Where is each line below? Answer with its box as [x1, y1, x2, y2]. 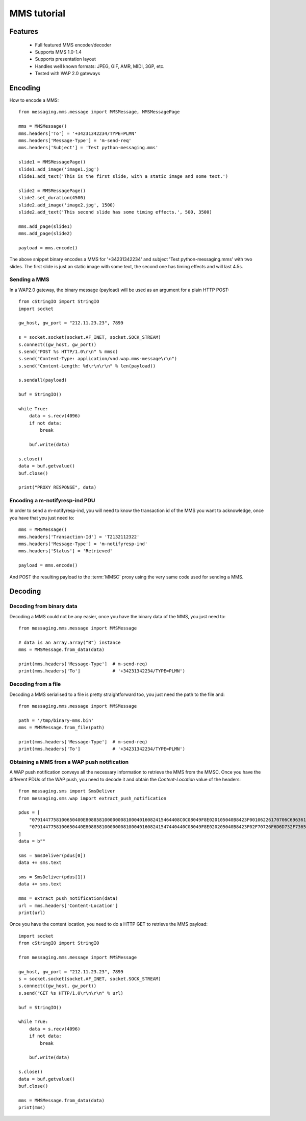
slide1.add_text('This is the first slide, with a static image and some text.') [18, 173, 228, 179]
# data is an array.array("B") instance [18, 639, 121, 645]
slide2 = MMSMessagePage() [18, 188, 86, 194]
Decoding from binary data [9, 603, 78, 610]
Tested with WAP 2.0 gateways [35, 71, 100, 77]
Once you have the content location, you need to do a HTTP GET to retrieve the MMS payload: [9, 921, 208, 927]
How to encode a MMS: [9, 97, 59, 103]
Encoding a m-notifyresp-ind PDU [9, 497, 95, 504]
